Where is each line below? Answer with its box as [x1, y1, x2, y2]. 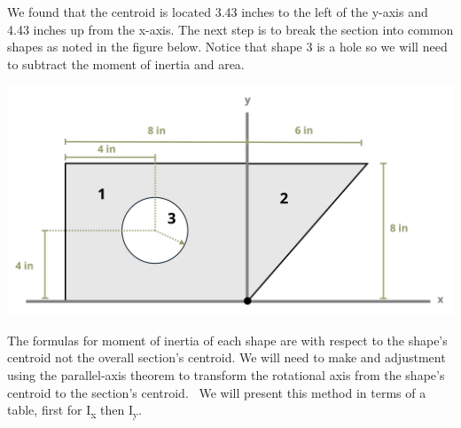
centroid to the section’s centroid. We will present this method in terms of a [7, 383, 426, 401]
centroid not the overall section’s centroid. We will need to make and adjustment [7, 348, 446, 367]
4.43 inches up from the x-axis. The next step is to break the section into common [7, 20, 454, 38]
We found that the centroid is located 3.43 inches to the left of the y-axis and [7, 3, 428, 20]
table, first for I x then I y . [7, 400, 143, 422]
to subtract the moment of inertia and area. [7, 54, 245, 73]
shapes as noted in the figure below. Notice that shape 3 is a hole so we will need [7, 37, 448, 56]
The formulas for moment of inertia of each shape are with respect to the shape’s [7, 330, 448, 349]
